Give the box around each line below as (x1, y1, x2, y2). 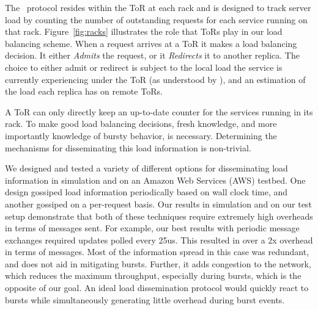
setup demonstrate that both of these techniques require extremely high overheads (5, 209, 313, 222)
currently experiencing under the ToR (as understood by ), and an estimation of (5, 73, 306, 85)
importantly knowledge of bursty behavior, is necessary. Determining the (5, 129, 277, 142)
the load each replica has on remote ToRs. (5, 85, 163, 98)
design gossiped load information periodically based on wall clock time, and (5, 186, 288, 198)
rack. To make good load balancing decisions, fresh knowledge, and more (5, 117, 277, 130)
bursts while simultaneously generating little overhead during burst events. (5, 293, 285, 306)
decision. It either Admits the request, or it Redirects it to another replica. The (5, 49, 300, 62)
